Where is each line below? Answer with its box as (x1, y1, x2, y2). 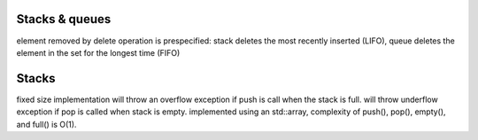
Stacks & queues (16, 12, 112, 27)
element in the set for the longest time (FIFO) (16, 47, 181, 58)
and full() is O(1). (16, 119, 77, 129)
